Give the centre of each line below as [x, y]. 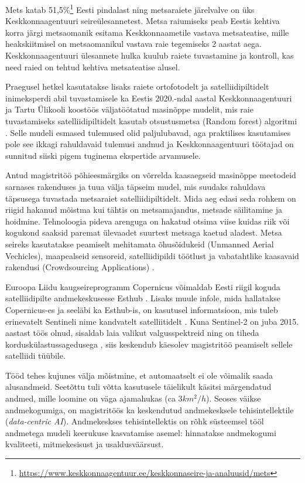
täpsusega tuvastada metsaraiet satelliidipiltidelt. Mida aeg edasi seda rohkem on [151, 198]
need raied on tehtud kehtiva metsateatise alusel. [93, 67]
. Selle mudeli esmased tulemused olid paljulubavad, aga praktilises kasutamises [148, 132]
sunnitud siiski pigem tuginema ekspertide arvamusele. [103, 155]
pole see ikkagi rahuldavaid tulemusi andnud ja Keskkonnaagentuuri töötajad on [150, 144]
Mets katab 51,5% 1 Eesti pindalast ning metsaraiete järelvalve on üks [130, 8]
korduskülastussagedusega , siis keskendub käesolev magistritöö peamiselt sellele [149, 344]
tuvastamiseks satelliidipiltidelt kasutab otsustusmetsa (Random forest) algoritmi [151, 121]
